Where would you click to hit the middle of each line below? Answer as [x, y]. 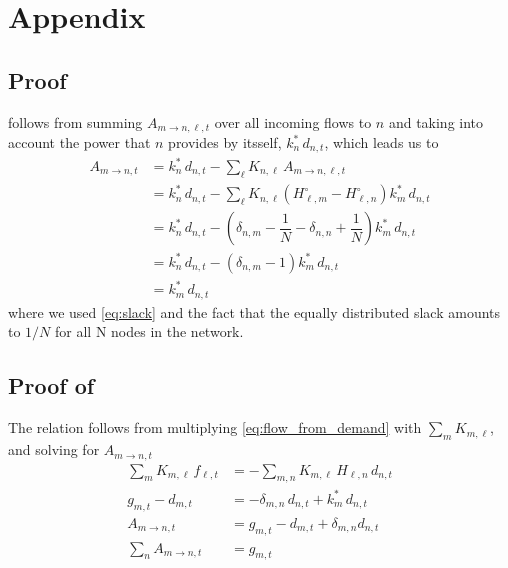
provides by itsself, [225, 142]
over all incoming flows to [293, 121]
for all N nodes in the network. [149, 331]
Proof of [51, 385]
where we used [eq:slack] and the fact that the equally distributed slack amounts [254, 311]
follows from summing [75, 121]
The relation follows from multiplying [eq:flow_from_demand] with [215, 427]
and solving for [54, 449]
